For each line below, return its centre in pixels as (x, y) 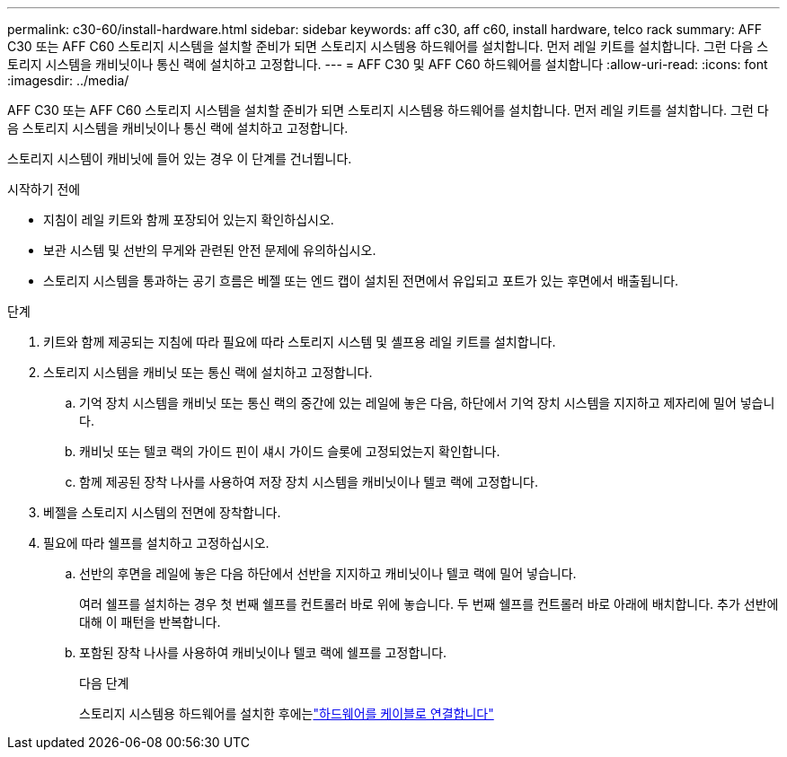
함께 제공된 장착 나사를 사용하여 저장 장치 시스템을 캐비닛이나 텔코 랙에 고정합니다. (309, 482)
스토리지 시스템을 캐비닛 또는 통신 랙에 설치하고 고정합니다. (208, 372)
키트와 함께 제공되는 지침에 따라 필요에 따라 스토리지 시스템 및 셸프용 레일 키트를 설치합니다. (300, 342)
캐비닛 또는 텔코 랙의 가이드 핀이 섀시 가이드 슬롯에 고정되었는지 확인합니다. (290, 451)
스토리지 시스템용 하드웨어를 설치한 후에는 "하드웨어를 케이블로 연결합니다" (287, 713)
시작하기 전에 (44, 189)
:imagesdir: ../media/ (68, 80)
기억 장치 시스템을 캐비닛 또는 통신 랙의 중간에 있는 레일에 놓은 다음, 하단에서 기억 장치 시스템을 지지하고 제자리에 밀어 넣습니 (427, 403)
